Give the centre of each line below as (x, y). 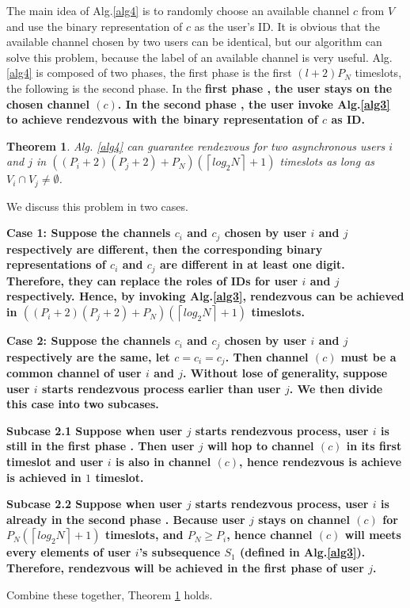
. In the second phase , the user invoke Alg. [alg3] (254, 103)
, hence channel (270, 535)
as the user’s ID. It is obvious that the (287, 26)
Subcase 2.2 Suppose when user (95, 504)
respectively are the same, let (88, 356)
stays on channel (304, 519)
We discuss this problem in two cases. (97, 206)
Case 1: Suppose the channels (89, 233)
